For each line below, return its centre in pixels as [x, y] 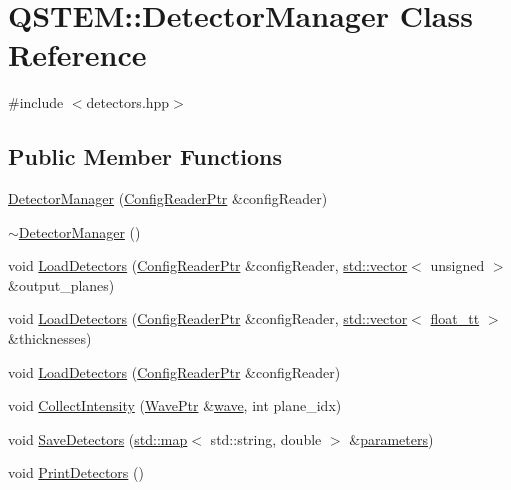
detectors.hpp [128, 102]
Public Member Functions [145, 156]
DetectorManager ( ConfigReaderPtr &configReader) [168, 198]
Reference [77, 54]
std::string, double [266, 438]
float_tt [455, 318]
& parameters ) [391, 438]
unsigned [457, 265]
